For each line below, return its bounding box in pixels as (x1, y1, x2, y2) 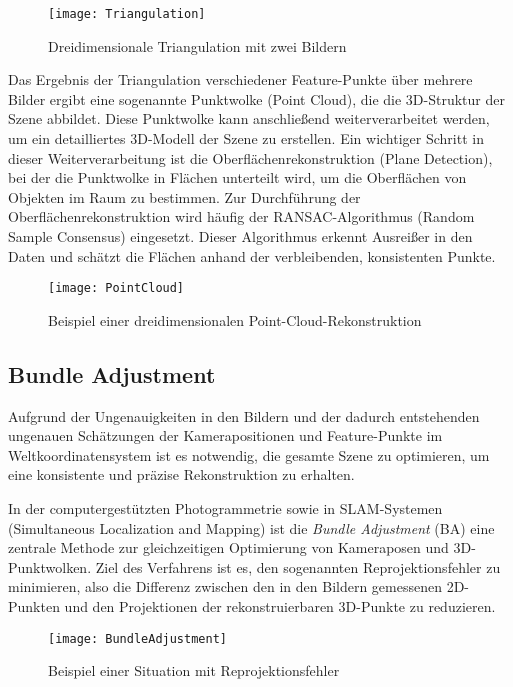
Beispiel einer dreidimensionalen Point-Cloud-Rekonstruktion (48, 309, 422, 330)
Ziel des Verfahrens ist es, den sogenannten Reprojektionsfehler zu (95, 556, 501, 577)
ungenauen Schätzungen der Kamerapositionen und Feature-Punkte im (8, 425, 443, 446)
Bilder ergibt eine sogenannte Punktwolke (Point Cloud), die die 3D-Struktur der (8, 88, 505, 109)
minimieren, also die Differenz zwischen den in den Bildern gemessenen (8, 576, 442, 597)
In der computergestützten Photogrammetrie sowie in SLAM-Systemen (8, 498, 443, 519)
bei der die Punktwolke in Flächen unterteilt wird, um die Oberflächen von (8, 167, 467, 188)
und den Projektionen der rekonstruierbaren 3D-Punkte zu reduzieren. (64, 595, 496, 616)
